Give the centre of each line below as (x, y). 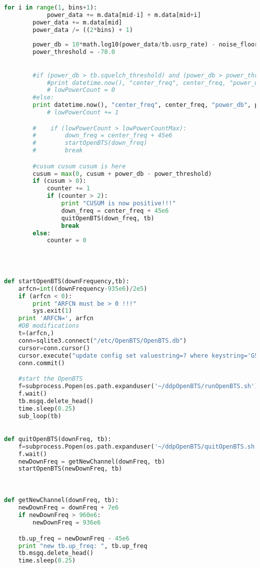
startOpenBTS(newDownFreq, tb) (70, 469)
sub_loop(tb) (40, 416)
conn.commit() (41, 363)
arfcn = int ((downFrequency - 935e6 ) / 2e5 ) (83, 288)
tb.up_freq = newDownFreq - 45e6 (74, 538)
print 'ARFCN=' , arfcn (56, 318)
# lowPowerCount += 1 (83, 113)
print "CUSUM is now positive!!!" (118, 204)
